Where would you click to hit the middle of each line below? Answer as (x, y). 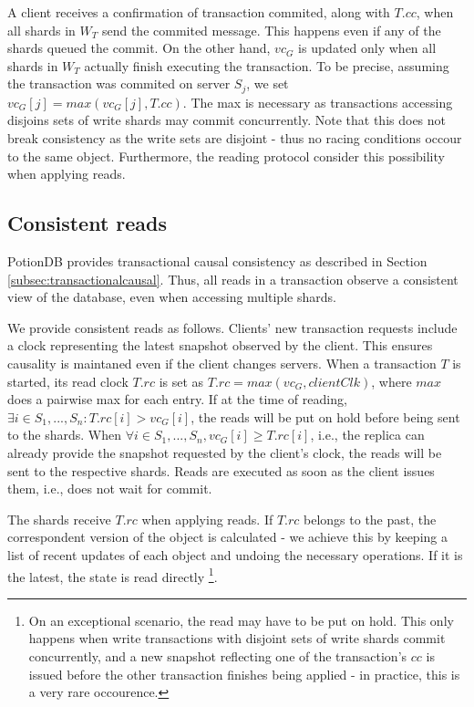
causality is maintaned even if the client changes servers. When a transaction (222, 363)
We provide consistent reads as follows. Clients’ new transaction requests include (232, 327)
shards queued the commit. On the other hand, (139, 48)
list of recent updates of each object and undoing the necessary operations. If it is (235, 554)
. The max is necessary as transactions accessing (318, 102)
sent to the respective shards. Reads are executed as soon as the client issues (221, 470)
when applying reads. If (207, 519)
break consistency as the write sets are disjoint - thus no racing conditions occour (235, 138)
